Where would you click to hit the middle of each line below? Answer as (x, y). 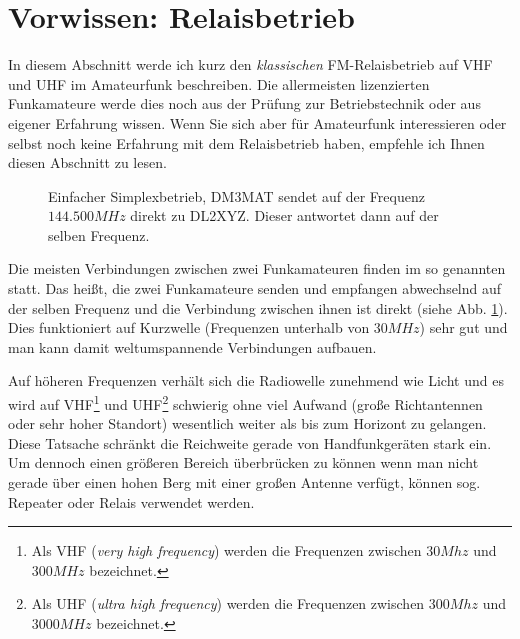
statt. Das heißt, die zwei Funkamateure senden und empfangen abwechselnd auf (255, 288)
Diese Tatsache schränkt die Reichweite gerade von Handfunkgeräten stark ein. (250, 442)
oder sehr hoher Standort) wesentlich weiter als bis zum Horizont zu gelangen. (247, 423)
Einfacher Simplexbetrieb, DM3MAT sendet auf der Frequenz (236, 195)
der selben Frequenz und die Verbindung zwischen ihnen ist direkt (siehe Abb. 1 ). (258, 307)
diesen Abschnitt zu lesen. (87, 162)
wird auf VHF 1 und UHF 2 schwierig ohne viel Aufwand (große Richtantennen (245, 402)
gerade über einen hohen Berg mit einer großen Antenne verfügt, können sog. (244, 482)
